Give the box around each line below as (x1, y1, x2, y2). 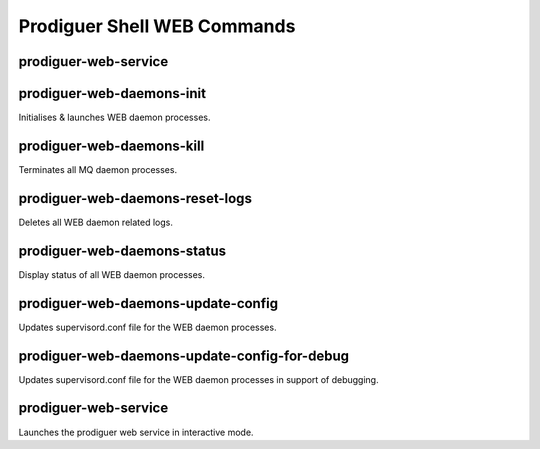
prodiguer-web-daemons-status (18, 242, 227, 259)
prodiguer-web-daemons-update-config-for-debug (18, 347, 350, 364)
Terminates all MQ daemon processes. (18, 163, 178, 175)
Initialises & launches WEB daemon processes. (18, 111, 211, 124)
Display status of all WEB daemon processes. (18, 268, 205, 280)
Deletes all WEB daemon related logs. (18, 216, 174, 228)
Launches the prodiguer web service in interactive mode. (18, 426, 254, 438)
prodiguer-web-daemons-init (18, 85, 207, 102)
